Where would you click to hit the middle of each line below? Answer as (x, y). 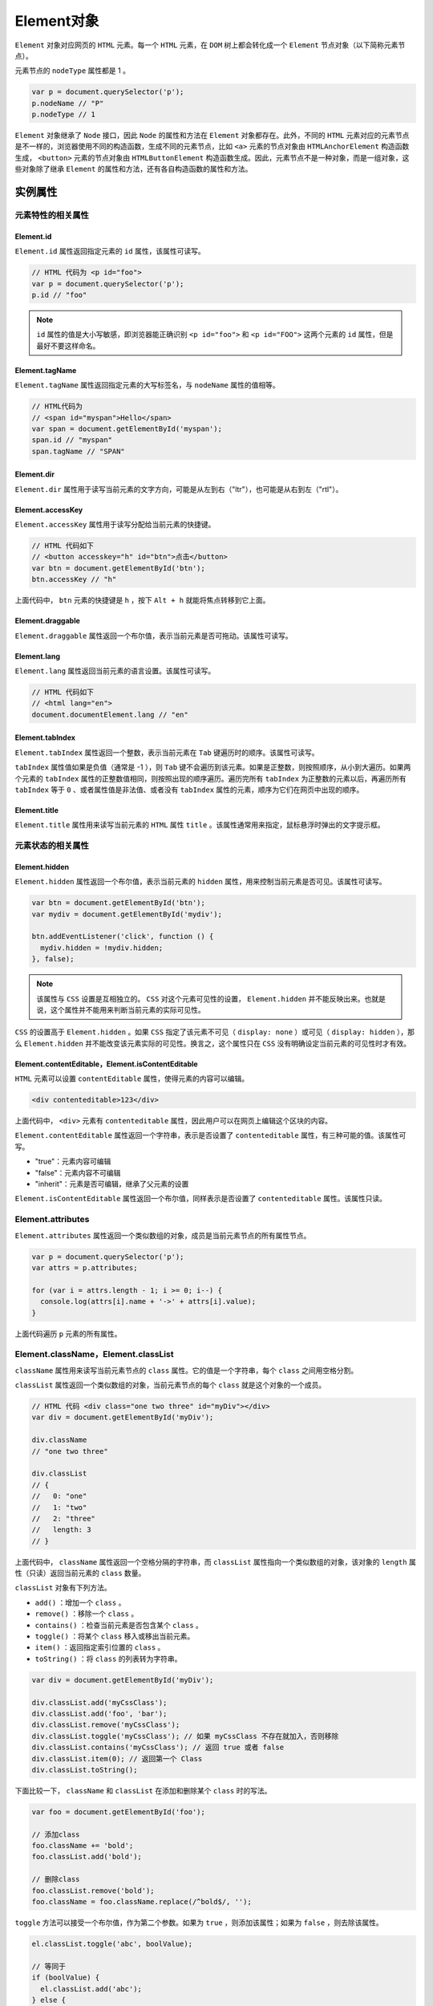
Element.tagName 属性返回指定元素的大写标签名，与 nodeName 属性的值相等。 (147, 385)
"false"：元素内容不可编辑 (78, 1172)
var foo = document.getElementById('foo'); (119, 1812)
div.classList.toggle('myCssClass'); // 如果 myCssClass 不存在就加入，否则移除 (185, 1736)
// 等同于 (49, 1966)
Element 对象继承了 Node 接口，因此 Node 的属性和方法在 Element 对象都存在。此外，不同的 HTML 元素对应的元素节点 (212, 136)
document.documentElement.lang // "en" (110, 715)
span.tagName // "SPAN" (79, 451)
